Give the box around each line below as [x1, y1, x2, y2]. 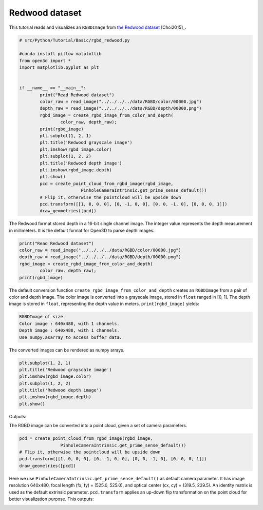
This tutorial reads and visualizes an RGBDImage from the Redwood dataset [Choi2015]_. [9, 24, 187, 30]
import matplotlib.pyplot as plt [19, 65, 99, 70]
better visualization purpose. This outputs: [9, 496, 94, 502]
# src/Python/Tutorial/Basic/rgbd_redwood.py [19, 37, 130, 43]
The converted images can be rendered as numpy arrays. [9, 347, 125, 353]
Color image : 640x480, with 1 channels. [19, 321, 120, 326]
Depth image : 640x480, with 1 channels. [19, 327, 120, 333]
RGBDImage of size [19, 314, 63, 320]
